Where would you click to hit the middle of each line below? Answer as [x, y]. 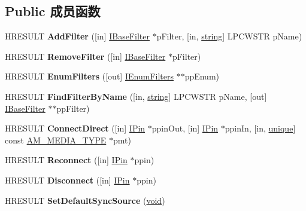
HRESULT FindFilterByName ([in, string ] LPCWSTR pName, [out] [136, 96]
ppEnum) [202, 76]
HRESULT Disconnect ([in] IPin [67, 180]
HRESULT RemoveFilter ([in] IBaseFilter [85, 56]
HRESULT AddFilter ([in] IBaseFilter [77, 36]
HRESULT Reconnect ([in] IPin [66, 160]
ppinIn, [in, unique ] [260, 128]
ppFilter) [73, 108]
